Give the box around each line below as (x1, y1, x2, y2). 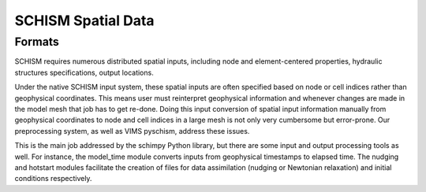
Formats (14, 35, 59, 49)
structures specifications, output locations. (14, 68, 154, 77)
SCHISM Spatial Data (14, 12, 155, 29)
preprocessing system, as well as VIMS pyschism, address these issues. (14, 126, 250, 135)
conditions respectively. (14, 174, 92, 183)
